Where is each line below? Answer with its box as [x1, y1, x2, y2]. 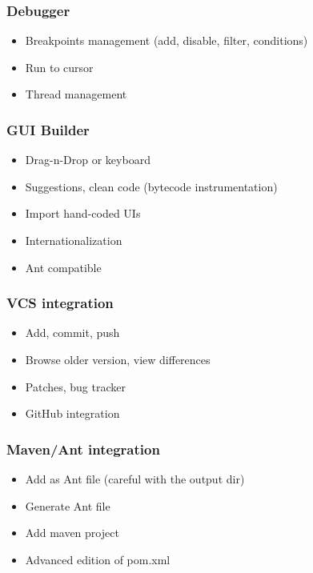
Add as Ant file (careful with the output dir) [25, 471, 245, 487]
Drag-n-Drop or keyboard [25, 151, 150, 168]
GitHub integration [25, 405, 120, 422]
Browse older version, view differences [25, 351, 211, 367]
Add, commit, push [25, 324, 120, 341]
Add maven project [25, 524, 119, 541]
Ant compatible [25, 258, 102, 275]
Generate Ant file [25, 497, 110, 514]
